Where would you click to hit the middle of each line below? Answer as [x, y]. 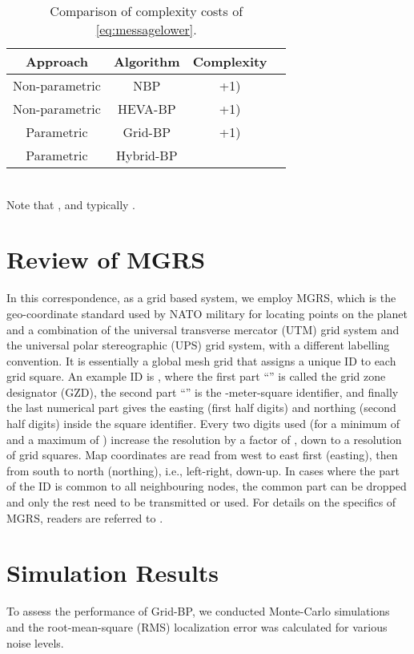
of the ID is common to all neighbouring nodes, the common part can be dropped [207, 486]
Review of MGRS [106, 259]
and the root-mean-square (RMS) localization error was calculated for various [197, 626]
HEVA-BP [147, 109]
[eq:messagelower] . [146, 29]
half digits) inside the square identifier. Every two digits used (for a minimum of [203, 424]
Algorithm [147, 61]
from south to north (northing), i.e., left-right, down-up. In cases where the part [203, 470]
